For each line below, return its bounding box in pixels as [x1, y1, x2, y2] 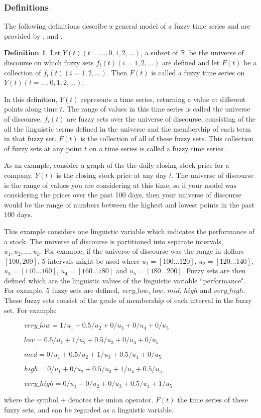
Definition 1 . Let [4, 47, 61, 58]
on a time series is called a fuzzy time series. [89, 143, 225, 153]
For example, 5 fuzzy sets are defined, [4, 285, 120, 295]
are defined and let [162, 57, 220, 67]
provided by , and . [4, 30, 63, 41]
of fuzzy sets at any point [4, 143, 82, 153]
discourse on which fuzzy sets [4, 57, 94, 67]
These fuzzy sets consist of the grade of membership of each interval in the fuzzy [4, 295, 252, 305]
